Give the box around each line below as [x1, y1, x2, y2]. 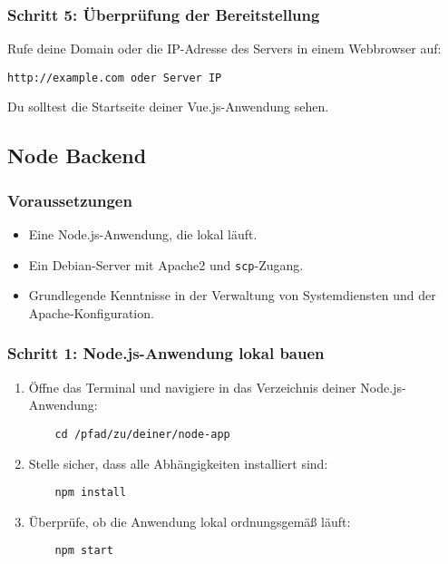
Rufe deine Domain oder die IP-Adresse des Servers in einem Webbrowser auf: [7, 39, 442, 58]
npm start [54, 544, 113, 558]
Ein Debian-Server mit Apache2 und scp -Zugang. [28, 255, 304, 274]
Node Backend [7, 141, 147, 170]
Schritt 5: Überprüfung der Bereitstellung [7, 3, 320, 25]
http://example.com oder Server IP [7, 71, 222, 84]
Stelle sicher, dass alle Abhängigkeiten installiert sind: [28, 453, 328, 472]
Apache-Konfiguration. [28, 303, 154, 322]
